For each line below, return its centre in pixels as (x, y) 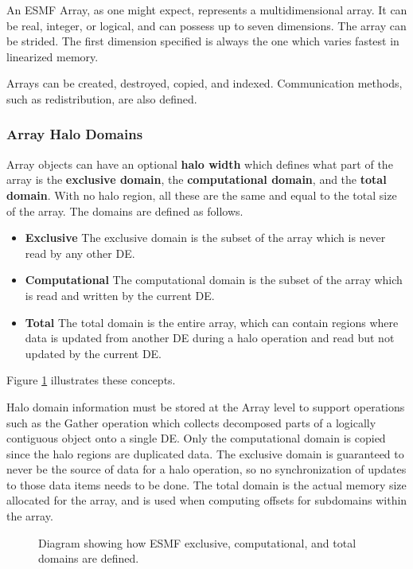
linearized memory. (53, 56)
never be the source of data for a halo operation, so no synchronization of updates (206, 469)
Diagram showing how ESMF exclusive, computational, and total (197, 542)
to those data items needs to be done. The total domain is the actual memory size (206, 484)
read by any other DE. (80, 253)
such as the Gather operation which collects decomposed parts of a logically (191, 422)
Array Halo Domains (75, 134)
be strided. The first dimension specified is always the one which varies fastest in (203, 41)
